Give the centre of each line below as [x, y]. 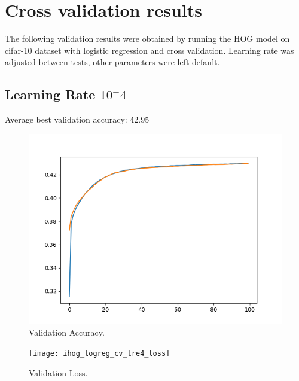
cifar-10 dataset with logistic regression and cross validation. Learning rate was [149, 50]
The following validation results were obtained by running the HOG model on [147, 39]
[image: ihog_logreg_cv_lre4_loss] [100, 353]
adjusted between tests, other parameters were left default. [112, 62]
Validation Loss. [58, 372]
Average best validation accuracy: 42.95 [77, 119]
